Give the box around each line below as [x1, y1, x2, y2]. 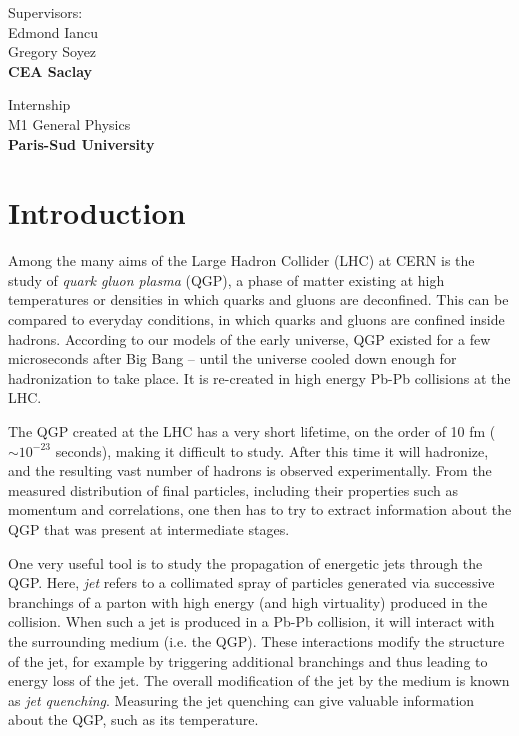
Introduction [8, 192, 186, 233]
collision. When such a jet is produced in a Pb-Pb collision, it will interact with [8, 611, 495, 632]
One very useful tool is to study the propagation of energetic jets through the [8, 552, 483, 573]
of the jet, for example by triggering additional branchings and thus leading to [8, 650, 488, 671]
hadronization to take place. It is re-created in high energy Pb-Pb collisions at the [8, 367, 511, 388]
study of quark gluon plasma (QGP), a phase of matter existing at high [8, 269, 445, 290]
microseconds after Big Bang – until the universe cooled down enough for [8, 348, 457, 369]
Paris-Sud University [8, 133, 155, 154]
